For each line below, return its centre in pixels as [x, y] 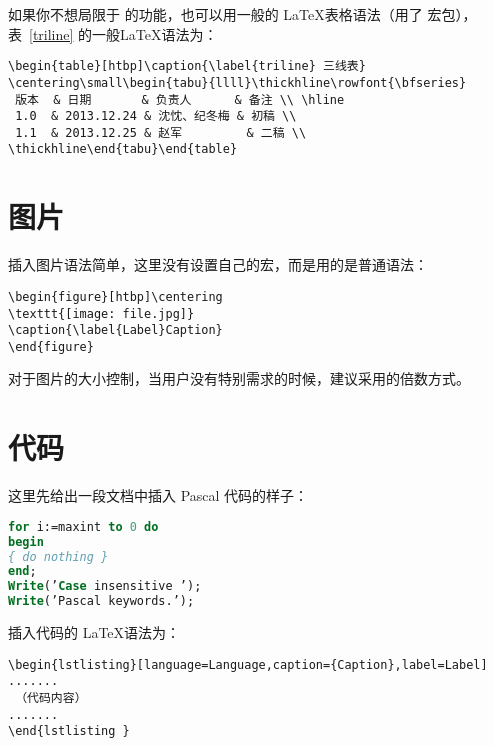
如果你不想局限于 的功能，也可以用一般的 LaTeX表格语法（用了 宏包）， [242, 14]
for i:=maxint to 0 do [83, 526]
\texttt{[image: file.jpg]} [101, 313]
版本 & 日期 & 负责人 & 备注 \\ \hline [180, 99]
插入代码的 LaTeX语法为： [94, 632]
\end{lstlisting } [69, 731]
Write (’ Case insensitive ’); [105, 586]
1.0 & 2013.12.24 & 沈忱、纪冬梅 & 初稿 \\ [156, 116]
